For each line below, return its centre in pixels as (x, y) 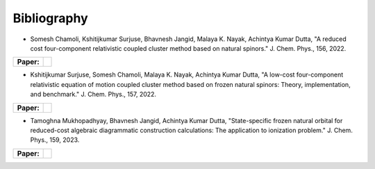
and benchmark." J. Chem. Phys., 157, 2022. (93, 95)
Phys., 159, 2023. (55, 140)
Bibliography (50, 18)
